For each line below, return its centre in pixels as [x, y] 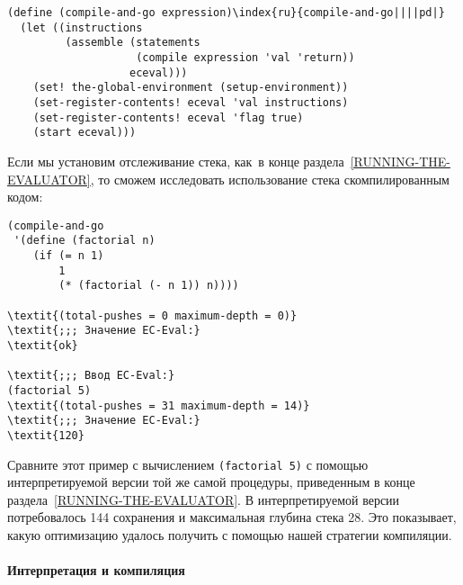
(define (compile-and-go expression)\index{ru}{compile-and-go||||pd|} [226, 13]
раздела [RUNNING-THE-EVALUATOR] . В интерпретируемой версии [204, 499]
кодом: [25, 197]
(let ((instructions [81, 27]
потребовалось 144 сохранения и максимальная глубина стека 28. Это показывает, [232, 517]
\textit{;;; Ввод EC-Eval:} [91, 376]
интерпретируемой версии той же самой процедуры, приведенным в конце [211, 482]
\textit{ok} [43, 345]
